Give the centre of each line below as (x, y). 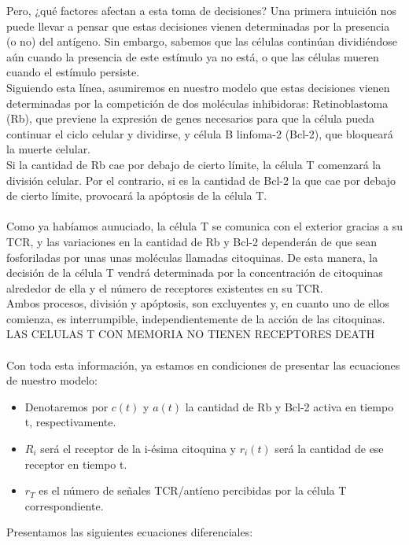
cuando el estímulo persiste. (73, 72)
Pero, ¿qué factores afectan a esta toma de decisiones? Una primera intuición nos (202, 10)
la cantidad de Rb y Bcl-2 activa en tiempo (289, 406)
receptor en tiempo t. (76, 464)
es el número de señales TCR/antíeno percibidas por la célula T (193, 490)
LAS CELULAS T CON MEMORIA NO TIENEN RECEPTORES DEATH (191, 334)
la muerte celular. (49, 149)
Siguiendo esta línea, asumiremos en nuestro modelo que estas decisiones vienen (198, 87)
